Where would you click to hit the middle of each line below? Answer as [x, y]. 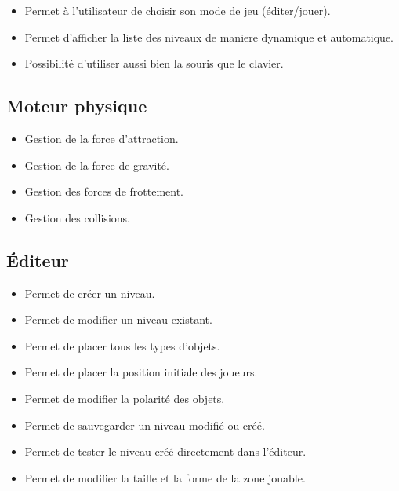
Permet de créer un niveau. [90, 293]
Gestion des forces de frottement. [104, 191]
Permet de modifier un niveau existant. [118, 319]
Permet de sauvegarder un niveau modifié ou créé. [145, 425]
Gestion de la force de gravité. [97, 165]
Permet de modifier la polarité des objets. [125, 398]
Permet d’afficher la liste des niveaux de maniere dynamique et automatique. [209, 37]
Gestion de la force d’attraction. [102, 138]
